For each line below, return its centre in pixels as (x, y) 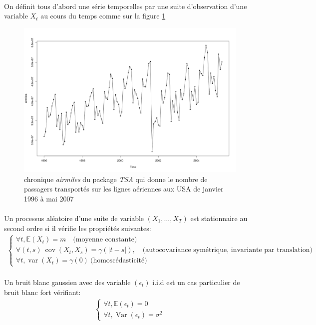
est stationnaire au (219, 218)
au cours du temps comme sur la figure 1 (103, 16)
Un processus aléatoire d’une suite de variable (74, 218)
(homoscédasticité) (119, 261)
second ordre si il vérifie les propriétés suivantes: (78, 228)
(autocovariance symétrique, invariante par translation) (227, 250)
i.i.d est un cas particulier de (196, 282)
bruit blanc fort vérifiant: (42, 292)
